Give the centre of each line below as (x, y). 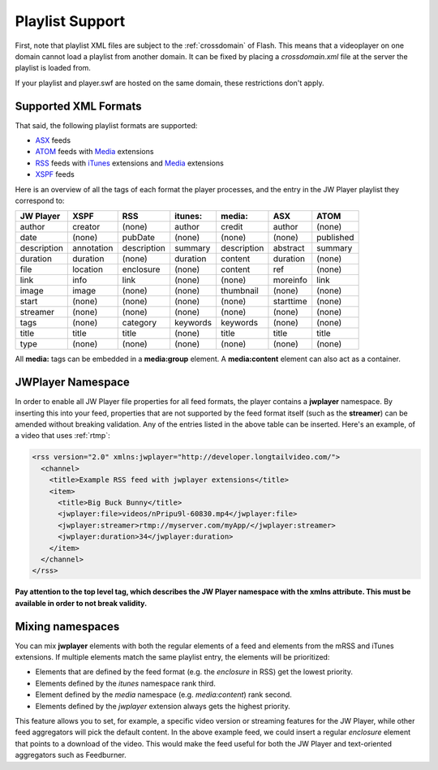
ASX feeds (53, 140)
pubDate (139, 238)
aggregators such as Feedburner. (71, 755)
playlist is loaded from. (53, 68)
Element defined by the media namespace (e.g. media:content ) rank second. (163, 695)
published (335, 238)
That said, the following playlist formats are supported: (106, 125)
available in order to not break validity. (81, 603)
